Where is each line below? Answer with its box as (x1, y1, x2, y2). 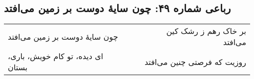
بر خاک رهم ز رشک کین (166, 25, 246, 37)
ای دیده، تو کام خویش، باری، (8, 50, 104, 62)
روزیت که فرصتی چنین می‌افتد (144, 56, 246, 67)
